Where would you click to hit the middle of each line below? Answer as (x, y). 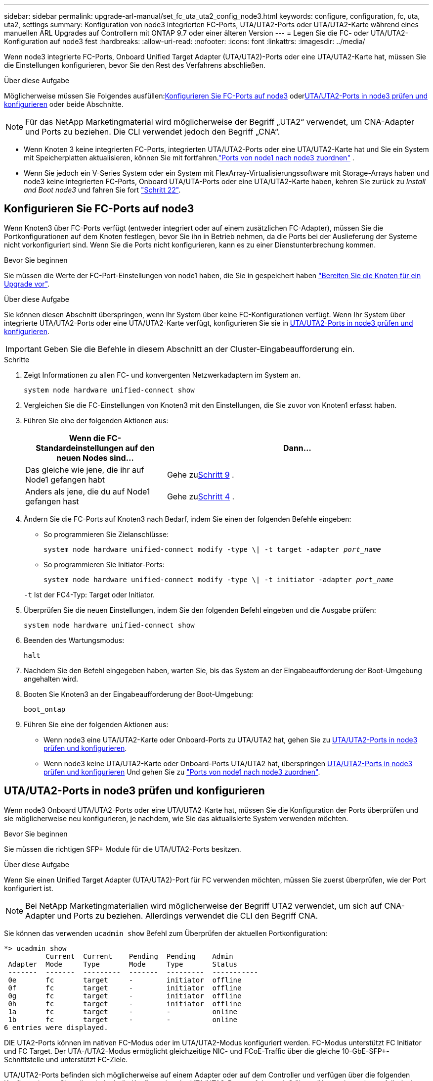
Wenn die (87, 438)
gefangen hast (52, 501)
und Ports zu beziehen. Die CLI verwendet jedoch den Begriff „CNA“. (153, 132)
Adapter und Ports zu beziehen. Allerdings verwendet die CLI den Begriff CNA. (172, 915)
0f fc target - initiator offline (125, 988)
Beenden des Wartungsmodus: (74, 640)
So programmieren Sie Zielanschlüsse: (106, 534)
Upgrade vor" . (27, 284)
